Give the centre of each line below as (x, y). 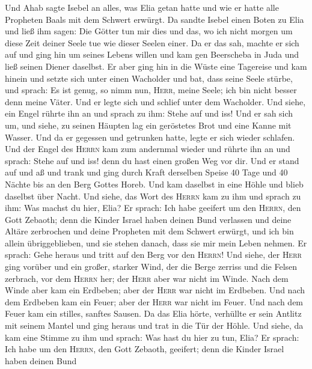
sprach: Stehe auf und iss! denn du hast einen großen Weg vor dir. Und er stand (152, 160)
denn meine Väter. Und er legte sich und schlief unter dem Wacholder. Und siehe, (155, 101)
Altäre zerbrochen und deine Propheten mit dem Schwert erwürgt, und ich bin (149, 231)
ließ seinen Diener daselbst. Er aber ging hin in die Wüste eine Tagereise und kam (156, 66)
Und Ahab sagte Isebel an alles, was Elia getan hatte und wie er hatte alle (142, 7)
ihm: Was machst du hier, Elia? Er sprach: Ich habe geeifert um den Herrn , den (153, 208)
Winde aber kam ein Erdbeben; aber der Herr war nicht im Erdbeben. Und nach (155, 290)
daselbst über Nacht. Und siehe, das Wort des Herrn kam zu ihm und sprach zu (153, 196)
